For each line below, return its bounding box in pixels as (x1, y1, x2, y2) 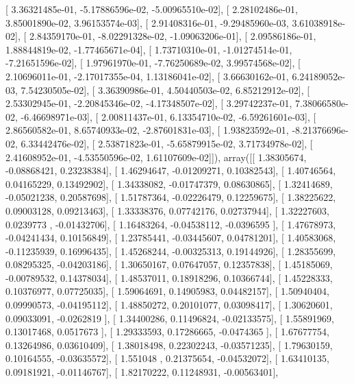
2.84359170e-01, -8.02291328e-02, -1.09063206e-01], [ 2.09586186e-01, (29, 29, 316, 43)
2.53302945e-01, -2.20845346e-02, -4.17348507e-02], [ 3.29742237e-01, (5, 96, 292, 110)
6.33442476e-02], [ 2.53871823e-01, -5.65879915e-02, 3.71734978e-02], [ (21, 136, 313, 150)
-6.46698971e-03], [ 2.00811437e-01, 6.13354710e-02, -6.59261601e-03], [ (21, 109, 316, 123)
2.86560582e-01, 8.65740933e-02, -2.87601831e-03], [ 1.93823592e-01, (5, 123, 289, 137)
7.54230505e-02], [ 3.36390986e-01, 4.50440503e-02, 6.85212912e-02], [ (21, 82, 310, 97)
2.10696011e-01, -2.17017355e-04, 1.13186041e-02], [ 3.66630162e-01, (5, 69, 289, 83)
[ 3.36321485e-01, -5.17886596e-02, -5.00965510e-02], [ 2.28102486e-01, (5, 2, 298, 16)
